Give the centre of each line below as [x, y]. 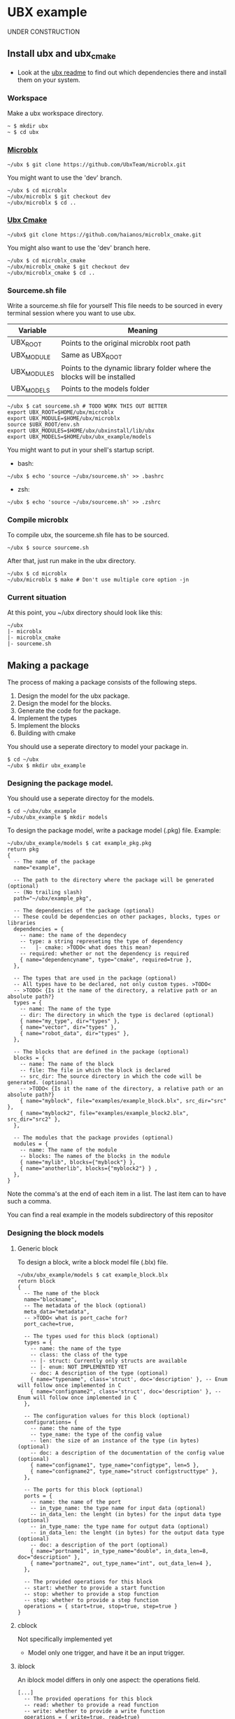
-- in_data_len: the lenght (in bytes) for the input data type [126, 1514]
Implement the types [47, 718]
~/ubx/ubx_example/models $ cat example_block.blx [93, 1275]
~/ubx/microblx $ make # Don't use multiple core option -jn [98, 579]
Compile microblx [38, 520]
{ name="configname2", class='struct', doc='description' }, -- [126, 1391]
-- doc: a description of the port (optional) [99, 1545]
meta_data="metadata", [57, 1312]
